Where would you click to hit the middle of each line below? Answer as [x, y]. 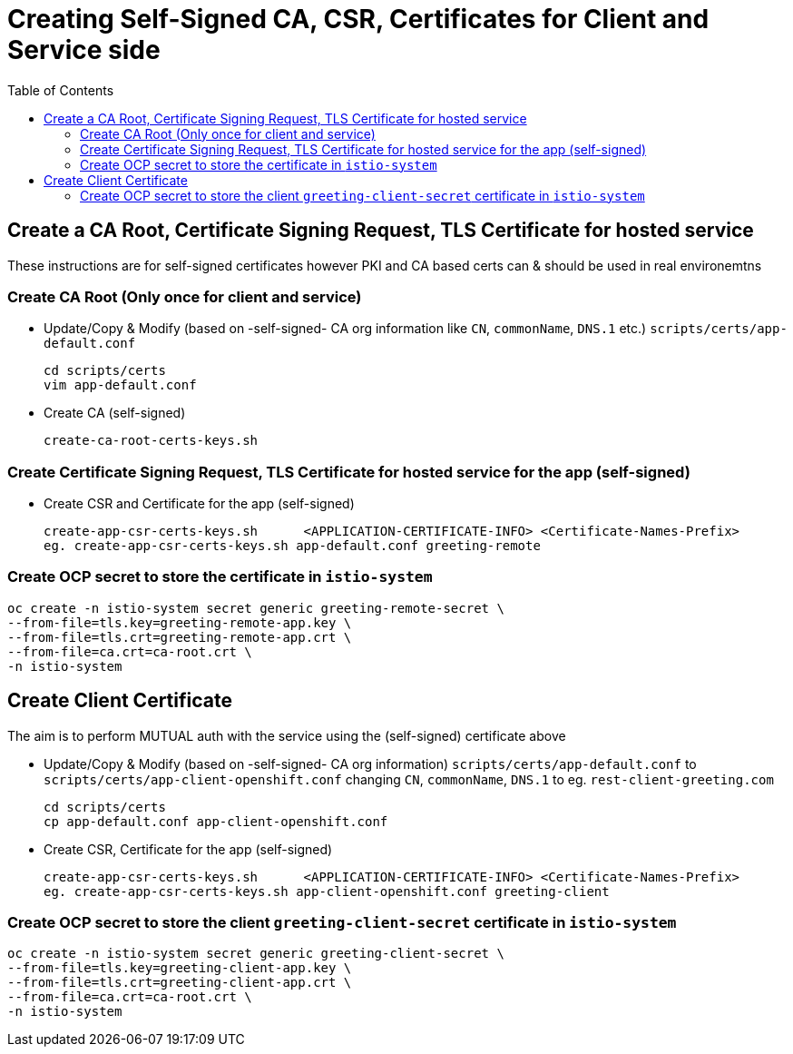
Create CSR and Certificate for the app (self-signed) [199, 504]
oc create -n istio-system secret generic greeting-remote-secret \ [256, 608]
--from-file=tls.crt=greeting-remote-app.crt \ [180, 637]
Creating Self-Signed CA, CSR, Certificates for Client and [358, 19]
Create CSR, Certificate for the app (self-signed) [188, 849]
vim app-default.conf [120, 385]
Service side [84, 50]
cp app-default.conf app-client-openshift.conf [216, 821]
